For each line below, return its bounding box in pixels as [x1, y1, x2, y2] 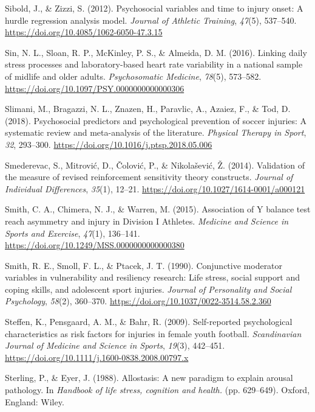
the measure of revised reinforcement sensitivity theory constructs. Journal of [5, 170, 293, 183]
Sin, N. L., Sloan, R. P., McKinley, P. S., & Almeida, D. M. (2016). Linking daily [5, 46, 307, 58]
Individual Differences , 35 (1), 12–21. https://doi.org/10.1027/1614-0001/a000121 [5, 182, 305, 195]
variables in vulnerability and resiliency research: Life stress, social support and [5, 271, 300, 284]
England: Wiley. [5, 395, 64, 408]
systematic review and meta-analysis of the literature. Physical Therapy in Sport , [5, 126, 307, 139]
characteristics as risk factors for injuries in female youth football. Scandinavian [5, 327, 302, 340]
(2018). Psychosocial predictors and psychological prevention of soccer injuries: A [5, 114, 307, 127]
